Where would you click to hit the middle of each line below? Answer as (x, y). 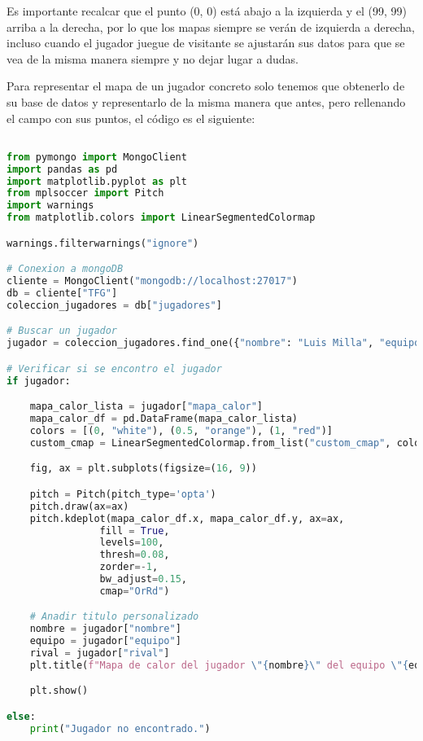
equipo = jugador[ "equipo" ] (105, 641)
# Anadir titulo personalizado (114, 617)
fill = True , (135, 531)
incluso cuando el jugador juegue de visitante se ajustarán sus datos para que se (206, 43)
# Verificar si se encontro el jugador (114, 368)
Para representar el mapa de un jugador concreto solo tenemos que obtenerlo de (206, 86)
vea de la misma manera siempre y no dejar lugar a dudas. (153, 58)
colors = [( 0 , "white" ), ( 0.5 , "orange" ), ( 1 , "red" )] (181, 430)
